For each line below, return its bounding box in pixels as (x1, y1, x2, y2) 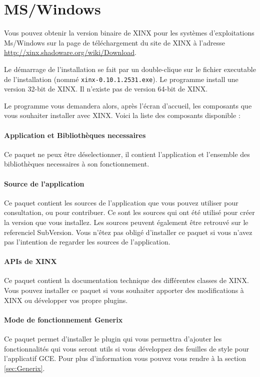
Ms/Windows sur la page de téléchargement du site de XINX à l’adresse (4, 37, 225, 47)
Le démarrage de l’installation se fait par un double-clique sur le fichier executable (4, 63, 256, 74)
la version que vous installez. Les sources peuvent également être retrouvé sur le (4, 216, 248, 227)
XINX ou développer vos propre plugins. (4, 294, 128, 305)
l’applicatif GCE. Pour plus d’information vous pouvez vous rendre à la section (4, 353, 246, 363)
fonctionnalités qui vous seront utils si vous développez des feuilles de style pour (4, 343, 249, 353)
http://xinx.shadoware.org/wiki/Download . (4, 47, 136, 57)
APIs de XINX (4, 256, 57, 266)
